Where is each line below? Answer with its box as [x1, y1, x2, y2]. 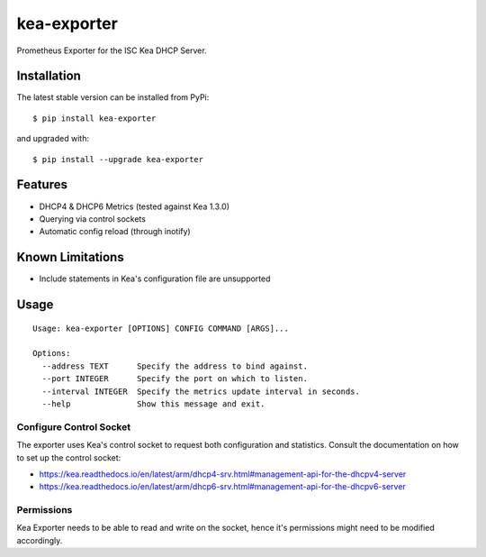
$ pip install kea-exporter [32, 113, 157, 123]
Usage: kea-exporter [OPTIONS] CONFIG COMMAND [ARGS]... [32, 323, 290, 333]
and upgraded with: [16, 133, 90, 144]
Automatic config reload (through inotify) [39, 226, 191, 237]
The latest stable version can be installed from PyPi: [16, 92, 210, 103]
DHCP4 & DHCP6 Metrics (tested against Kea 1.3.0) [39, 201, 229, 212]
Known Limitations [16, 250, 125, 265]
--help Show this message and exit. [41, 398, 265, 409]
